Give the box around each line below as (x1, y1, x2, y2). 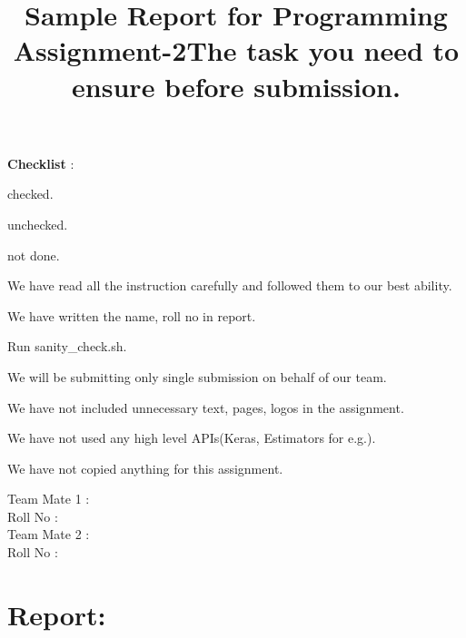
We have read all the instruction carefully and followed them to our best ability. (7, 276, 452, 295)
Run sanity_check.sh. (7, 337, 127, 356)
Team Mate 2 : (7, 525, 90, 544)
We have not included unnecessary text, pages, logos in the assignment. (7, 398, 404, 417)
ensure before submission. (72, 67, 401, 104)
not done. (7, 245, 60, 264)
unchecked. (7, 214, 68, 233)
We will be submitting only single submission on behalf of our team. (7, 367, 387, 386)
